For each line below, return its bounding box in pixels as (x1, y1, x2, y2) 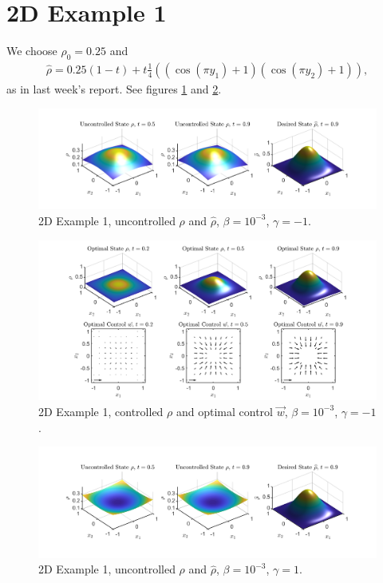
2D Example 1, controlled (38, 403, 164, 419)
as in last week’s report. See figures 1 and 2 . (6, 80, 222, 97)
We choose (6, 42, 57, 59)
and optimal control (176, 403, 273, 419)
